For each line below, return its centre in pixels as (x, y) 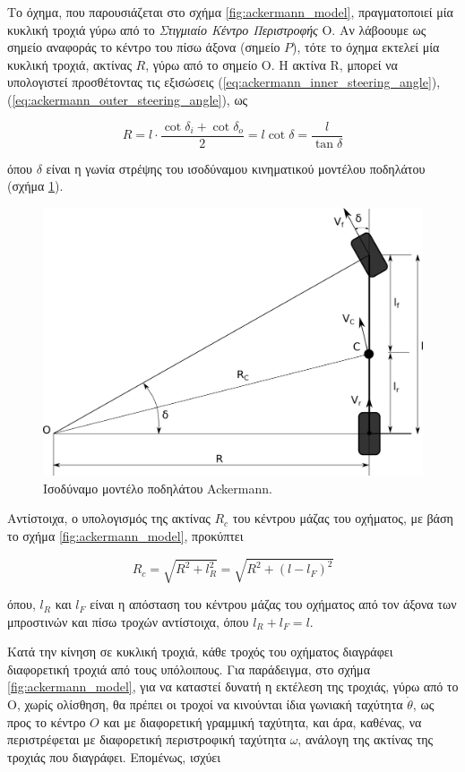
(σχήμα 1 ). (35, 186)
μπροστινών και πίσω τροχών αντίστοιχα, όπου (128, 621)
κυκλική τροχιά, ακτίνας (69, 64)
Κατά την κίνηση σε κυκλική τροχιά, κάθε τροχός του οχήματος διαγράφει (200, 652)
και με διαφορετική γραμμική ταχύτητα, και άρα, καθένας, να (263, 721)
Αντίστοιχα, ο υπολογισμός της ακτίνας (109, 518)
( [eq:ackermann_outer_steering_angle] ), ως (128, 99)
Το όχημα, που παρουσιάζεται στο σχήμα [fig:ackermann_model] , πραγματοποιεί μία (230, 12)
